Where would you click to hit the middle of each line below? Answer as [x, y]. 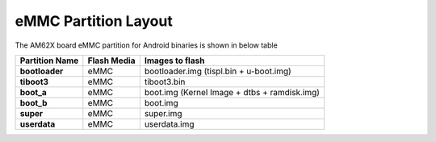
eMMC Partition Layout [94, 21]
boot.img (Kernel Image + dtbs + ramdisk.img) [232, 92]
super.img [163, 113]
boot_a [34, 92]
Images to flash [174, 61]
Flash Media [111, 61]
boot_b [34, 102]
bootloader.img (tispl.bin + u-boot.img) [218, 71]
